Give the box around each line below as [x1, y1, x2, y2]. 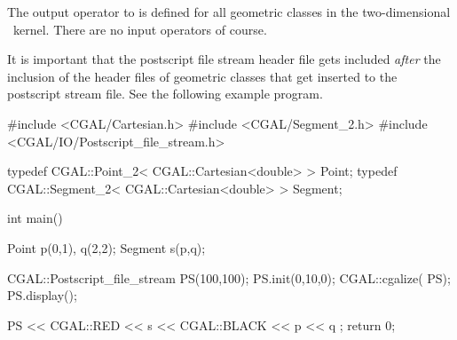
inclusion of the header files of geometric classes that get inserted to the [7, 67, 398, 85]
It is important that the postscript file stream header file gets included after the [7, 50, 441, 68]
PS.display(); [7, 286, 77, 304]
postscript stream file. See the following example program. [7, 84, 323, 103]
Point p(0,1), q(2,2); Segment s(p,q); [7, 238, 206, 257]
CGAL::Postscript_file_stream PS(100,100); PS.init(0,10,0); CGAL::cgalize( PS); [7, 268, 451, 287]
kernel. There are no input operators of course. [12, 20, 267, 38]
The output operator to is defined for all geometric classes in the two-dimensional [7, 3, 451, 20]
